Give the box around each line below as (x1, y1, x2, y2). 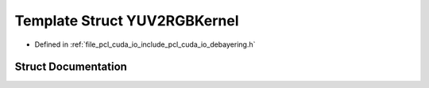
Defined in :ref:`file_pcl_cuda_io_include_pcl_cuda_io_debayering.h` (34, 40, 256, 49)
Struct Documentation (14, 60, 127, 74)
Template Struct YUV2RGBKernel (14, 12, 239, 29)
